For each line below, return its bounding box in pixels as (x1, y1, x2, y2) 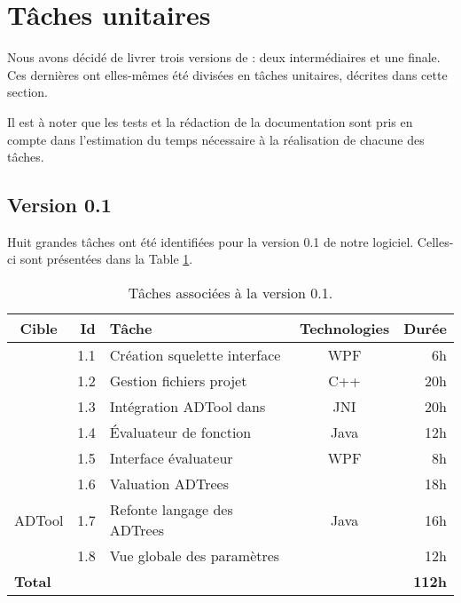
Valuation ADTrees (109, 473, 229, 495)
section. (7, 83, 48, 101)
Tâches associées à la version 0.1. (128, 282, 333, 304)
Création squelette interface (109, 345, 281, 366)
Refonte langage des (109, 499, 233, 520)
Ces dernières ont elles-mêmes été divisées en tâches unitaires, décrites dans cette (7, 65, 448, 83)
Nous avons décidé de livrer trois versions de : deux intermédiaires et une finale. (7, 48, 441, 67)
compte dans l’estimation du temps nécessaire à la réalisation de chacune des (7, 130, 425, 148)
